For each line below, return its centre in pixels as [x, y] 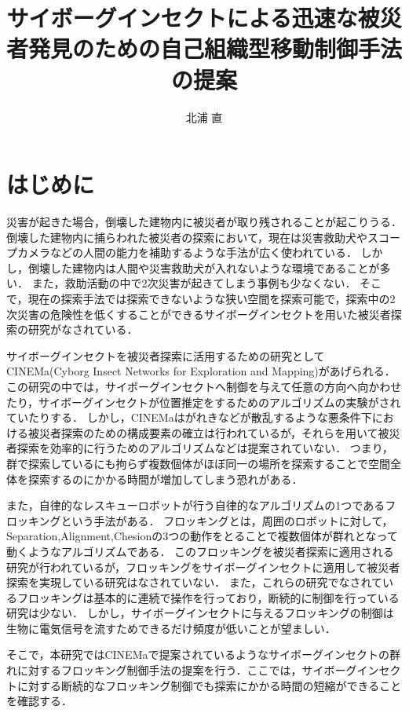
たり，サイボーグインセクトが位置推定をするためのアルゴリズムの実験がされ [204, 402]
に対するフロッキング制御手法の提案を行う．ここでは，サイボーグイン [198, 670]
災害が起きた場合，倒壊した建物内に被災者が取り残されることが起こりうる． [204, 222]
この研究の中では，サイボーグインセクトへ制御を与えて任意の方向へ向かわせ [204, 386]
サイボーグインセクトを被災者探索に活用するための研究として [166, 355]
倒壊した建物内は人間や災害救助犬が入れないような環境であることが [204, 267]
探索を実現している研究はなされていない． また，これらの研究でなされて [195, 582]
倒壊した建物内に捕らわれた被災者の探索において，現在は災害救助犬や [187, 237]
